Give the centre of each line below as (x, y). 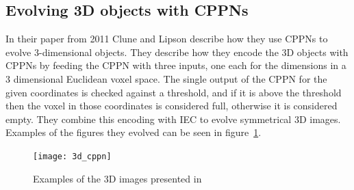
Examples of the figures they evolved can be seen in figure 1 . (134, 132)
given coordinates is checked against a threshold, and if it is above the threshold (174, 92)
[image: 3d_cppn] (72, 156)
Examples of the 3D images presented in (117, 178)
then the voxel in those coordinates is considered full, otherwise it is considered (172, 106)
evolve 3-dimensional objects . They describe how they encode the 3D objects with (177, 52)
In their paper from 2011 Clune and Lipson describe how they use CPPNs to (167, 39)
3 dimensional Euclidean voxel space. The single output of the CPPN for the (166, 78)
